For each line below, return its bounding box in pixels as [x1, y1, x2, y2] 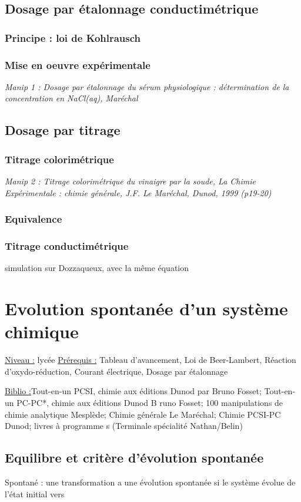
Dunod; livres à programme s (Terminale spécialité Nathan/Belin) [5, 420, 243, 432]
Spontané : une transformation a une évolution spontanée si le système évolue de [5, 475, 296, 488]
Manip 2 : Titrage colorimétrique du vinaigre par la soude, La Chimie [5, 175, 256, 187]
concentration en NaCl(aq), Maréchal [5, 92, 138, 104]
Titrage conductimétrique [5, 238, 129, 253]
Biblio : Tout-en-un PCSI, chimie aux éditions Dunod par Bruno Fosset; [5, 385, 262, 397]
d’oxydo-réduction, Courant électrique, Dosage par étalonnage [5, 365, 228, 377]
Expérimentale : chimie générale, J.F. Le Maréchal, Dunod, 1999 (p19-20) [5, 186, 272, 199]
